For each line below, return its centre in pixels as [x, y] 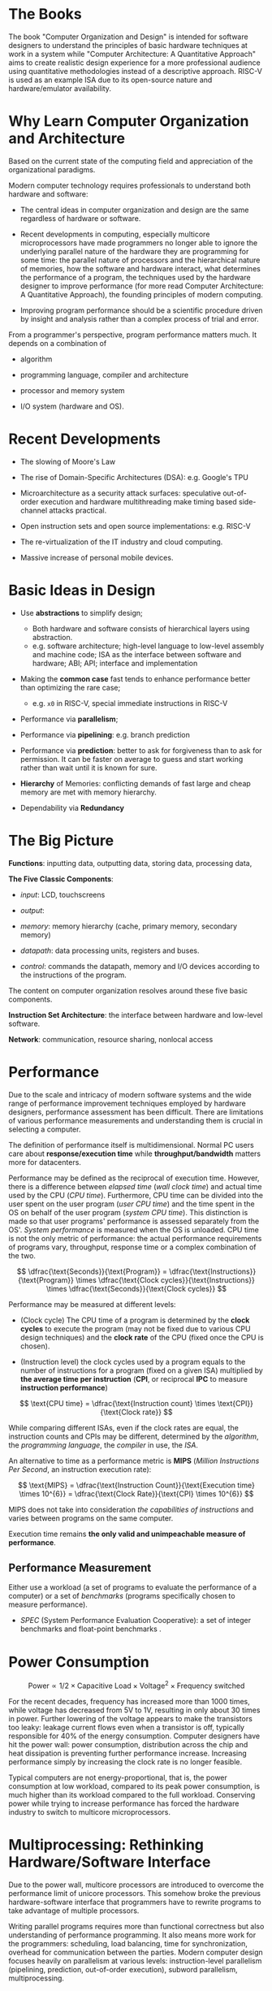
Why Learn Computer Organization [129, 121]
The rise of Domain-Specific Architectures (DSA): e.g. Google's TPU [134, 477]
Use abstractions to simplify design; [82, 612]
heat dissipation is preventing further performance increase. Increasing [128, 1753]
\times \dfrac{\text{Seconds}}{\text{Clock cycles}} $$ [136, 1288]
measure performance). [48, 1604]
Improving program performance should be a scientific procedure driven [141, 310]
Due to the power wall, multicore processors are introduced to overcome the [136, 1885]
